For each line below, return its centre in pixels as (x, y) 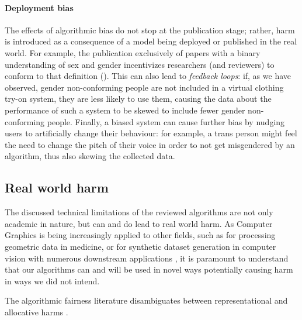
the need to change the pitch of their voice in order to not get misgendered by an (150, 144)
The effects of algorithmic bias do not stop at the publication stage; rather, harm (150, 30)
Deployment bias (39, 7)
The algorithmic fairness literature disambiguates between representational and (146, 300)
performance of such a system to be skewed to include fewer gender (125, 110)
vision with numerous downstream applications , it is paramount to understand (147, 258)
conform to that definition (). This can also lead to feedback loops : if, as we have (148, 76)
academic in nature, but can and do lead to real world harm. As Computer (139, 223)
